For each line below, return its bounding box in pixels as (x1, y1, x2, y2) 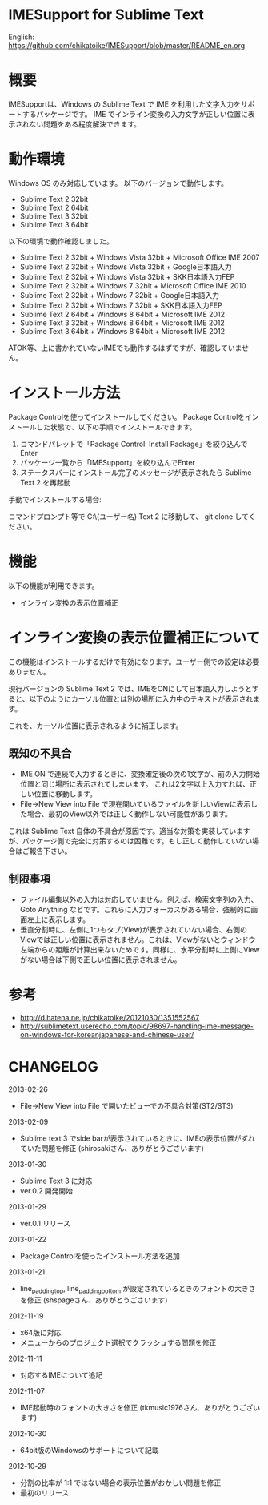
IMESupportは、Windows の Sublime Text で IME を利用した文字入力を (8, 99, 242, 109)
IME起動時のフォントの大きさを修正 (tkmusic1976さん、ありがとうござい (19, 1402, 261, 1412)
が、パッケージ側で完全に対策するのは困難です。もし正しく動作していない (8, 836, 253, 846)
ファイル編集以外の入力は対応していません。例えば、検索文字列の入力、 (19, 895, 258, 904)
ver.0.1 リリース (19, 1219, 70, 1229)
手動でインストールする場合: (8, 494, 102, 504)
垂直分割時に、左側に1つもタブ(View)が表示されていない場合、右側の (19, 925, 248, 935)
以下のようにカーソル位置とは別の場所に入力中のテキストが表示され (29, 694, 254, 703)
